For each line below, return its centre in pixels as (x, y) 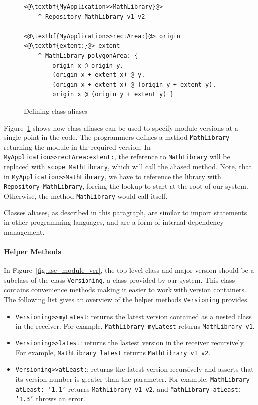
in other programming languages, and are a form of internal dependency (114, 222)
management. (24, 232)
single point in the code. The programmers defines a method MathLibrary (117, 137)
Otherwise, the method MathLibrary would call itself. (86, 196)
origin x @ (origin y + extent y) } (113, 95)
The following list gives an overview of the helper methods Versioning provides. (127, 300)
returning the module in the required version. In (77, 147)
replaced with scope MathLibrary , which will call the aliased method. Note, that (128, 167)
